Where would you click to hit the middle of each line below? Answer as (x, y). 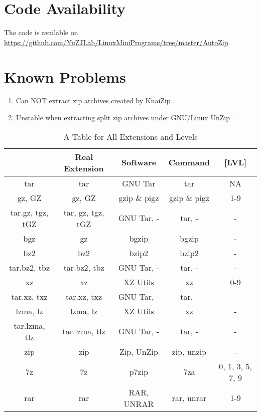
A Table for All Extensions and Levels (130, 136)
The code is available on (41, 32)
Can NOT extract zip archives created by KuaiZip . (95, 100)
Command (189, 162)
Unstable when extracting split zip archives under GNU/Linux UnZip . (125, 118)
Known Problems (65, 76)
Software (139, 162)
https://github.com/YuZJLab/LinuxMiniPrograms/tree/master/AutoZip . (117, 42)
